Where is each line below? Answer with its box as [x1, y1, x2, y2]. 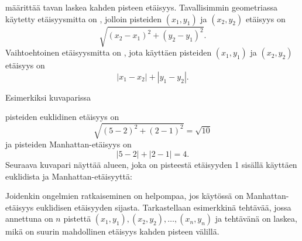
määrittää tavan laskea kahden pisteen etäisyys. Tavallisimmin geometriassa [5, 1, 277, 13]
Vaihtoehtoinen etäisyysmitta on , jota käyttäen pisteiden [5, 46, 212, 58]
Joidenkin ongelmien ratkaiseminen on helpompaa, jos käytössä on [5, 190, 243, 202]
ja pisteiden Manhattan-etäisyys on [5, 138, 132, 150]
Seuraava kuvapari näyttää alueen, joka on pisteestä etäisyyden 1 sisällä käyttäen [5, 159, 297, 171]
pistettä [63, 212, 91, 225]
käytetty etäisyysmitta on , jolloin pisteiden [5, 12, 162, 25]
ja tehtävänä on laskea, [215, 212, 297, 225]
